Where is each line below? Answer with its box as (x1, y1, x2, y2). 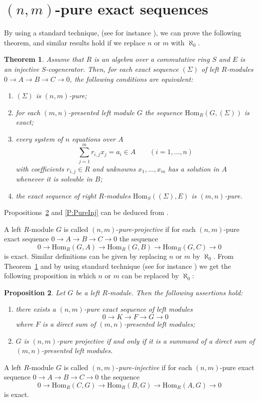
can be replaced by (122, 270, 179, 281)
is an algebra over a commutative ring (94, 54, 210, 64)
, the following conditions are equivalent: (70, 73, 193, 84)
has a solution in (168, 163, 219, 174)
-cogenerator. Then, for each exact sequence (46, 63, 179, 74)
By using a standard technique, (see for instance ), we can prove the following (4, 27, 242, 38)
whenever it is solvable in (15, 174, 93, 184)
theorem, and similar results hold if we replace (4, 37, 145, 47)
